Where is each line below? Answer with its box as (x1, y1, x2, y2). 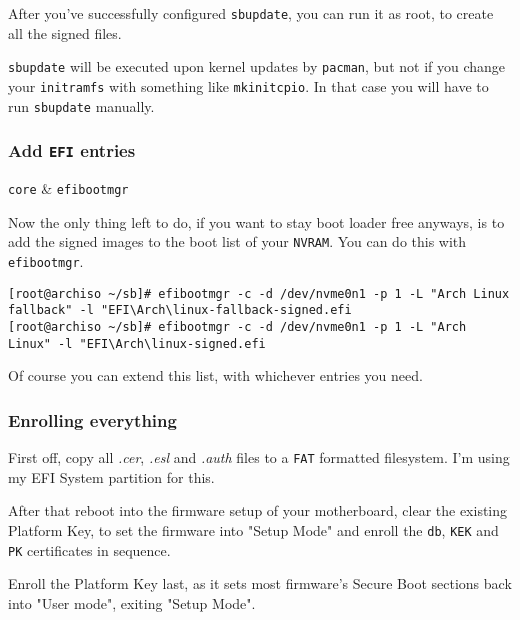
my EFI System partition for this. (8, 466, 215, 487)
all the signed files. (8, 22, 122, 43)
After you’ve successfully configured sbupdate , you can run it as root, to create (8, 3, 494, 23)
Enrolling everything (8, 407, 177, 432)
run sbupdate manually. (8, 95, 155, 116)
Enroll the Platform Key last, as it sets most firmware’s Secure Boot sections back (8, 573, 512, 594)
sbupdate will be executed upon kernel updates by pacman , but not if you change (8, 56, 506, 77)
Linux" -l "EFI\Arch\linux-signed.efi (8, 336, 266, 351)
